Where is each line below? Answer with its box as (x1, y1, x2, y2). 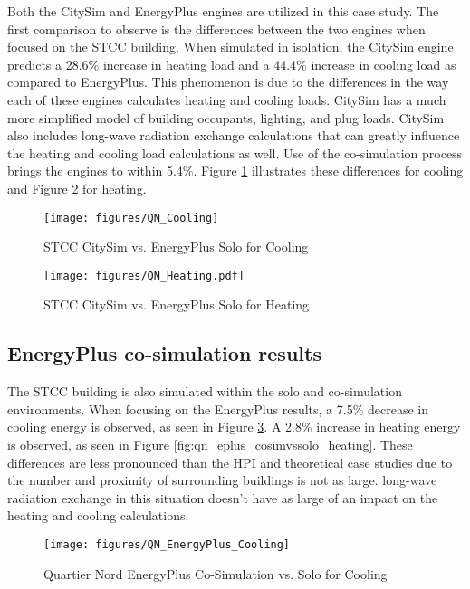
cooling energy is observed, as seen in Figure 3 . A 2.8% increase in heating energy (7, 417, 461, 436)
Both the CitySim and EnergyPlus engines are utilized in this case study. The (7, 2, 439, 20)
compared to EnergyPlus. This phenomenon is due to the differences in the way (7, 72, 449, 91)
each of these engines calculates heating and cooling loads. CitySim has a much (7, 90, 446, 109)
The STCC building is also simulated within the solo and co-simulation (7, 382, 402, 401)
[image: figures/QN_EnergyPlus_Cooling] (43, 537, 291, 551)
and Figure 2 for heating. (7, 178, 147, 197)
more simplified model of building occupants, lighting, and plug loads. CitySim (7, 108, 445, 127)
